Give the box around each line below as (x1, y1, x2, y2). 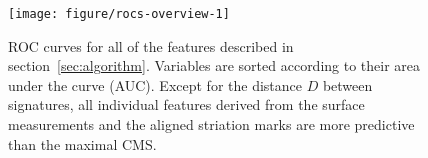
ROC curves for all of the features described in (8, 35, 294, 56)
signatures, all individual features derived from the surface (8, 94, 365, 115)
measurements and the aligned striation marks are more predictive (8, 114, 415, 135)
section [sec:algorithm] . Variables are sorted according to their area (8, 55, 421, 76)
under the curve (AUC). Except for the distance (8, 74, 302, 95)
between (322, 74, 373, 95)
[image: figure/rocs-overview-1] (8, 7, 230, 21)
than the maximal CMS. (8, 133, 157, 154)
